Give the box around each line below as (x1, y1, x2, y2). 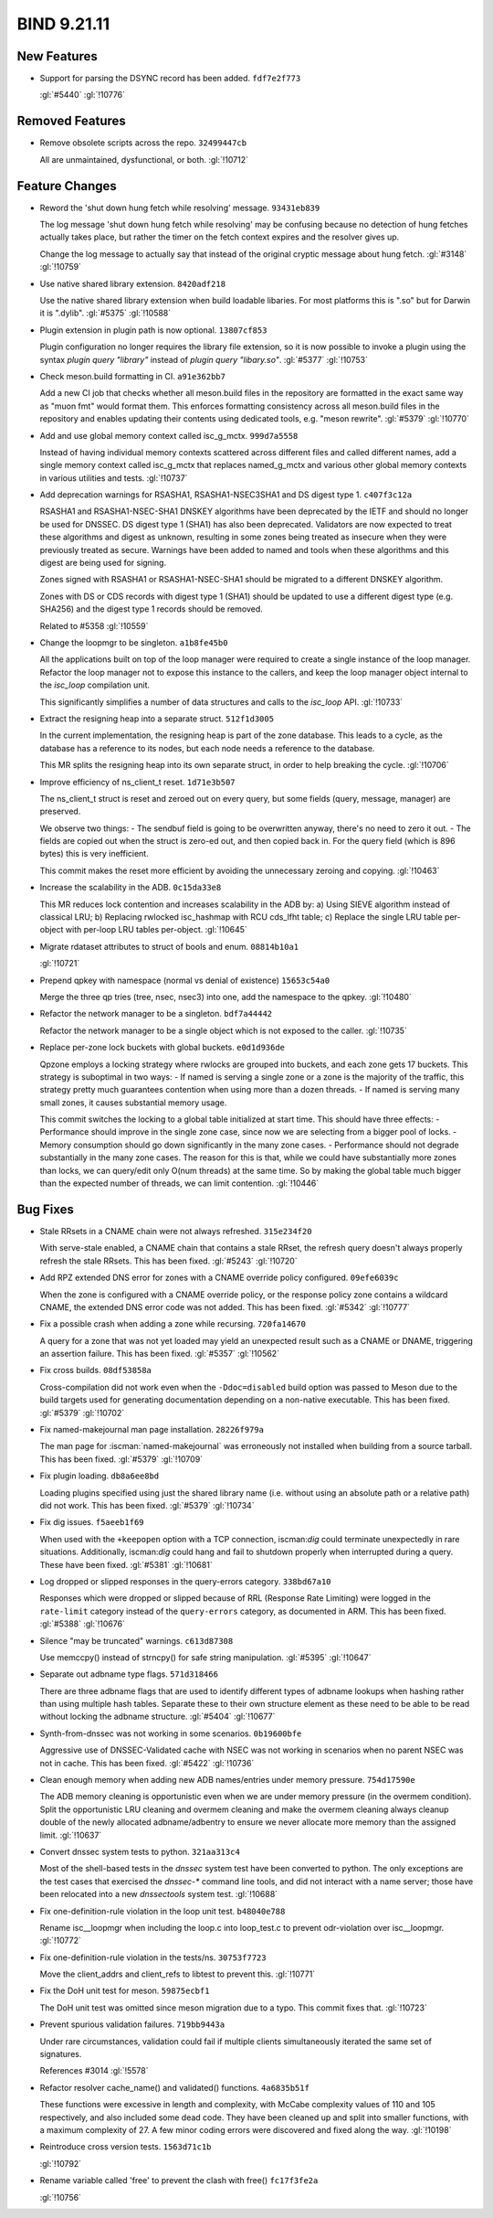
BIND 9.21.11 (16, 14, 110, 34)
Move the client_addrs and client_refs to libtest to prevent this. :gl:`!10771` (39, 1968, 316, 1979)
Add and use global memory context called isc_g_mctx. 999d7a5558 (39, 430, 299, 441)
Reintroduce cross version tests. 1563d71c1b (39, 2141, 212, 2152)
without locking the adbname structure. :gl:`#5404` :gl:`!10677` (39, 1711, 276, 1722)
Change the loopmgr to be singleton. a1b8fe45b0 (39, 636, 228, 648)
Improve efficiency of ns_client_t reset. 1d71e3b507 (39, 776, 236, 787)
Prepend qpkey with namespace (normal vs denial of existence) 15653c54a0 (39, 975, 330, 986)
